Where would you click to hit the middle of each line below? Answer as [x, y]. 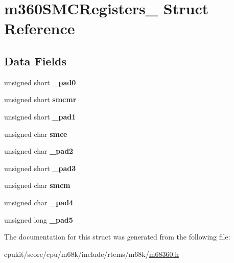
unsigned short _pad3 [40, 168]
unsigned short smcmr [40, 99]
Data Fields [36, 61]
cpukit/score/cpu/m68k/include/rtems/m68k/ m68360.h [92, 254]
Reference [40, 28]
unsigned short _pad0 [40, 82]
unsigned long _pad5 [39, 219]
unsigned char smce [36, 134]
